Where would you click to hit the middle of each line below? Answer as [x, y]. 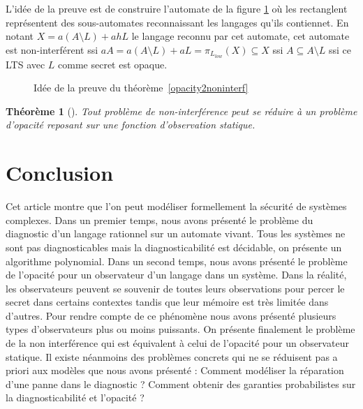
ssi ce [340, 49]
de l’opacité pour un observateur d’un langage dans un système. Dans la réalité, [176, 275]
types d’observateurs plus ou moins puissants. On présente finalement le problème [180, 329]
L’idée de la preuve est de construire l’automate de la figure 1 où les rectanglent [177, 8]
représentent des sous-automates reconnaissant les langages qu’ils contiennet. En [177, 22]
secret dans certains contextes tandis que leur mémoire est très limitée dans [167, 302]
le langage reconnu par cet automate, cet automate [240, 36]
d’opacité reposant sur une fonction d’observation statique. [131, 125]
